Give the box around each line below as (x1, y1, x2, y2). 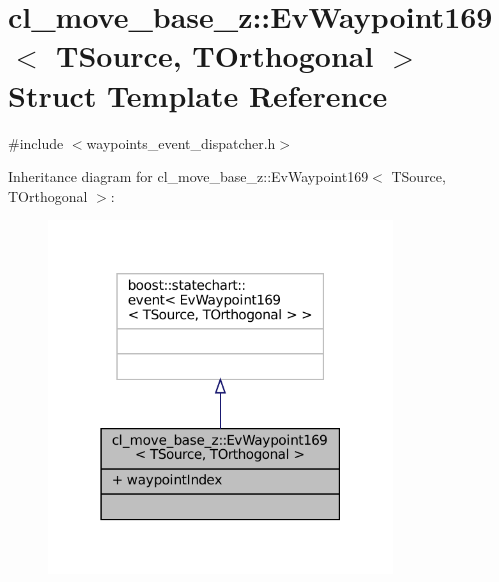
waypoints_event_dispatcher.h (86, 132, 276, 153)
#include (8, 132, 64, 153)
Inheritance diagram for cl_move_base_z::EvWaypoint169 (8, 166, 369, 187)
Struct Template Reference (8, 74, 388, 115)
